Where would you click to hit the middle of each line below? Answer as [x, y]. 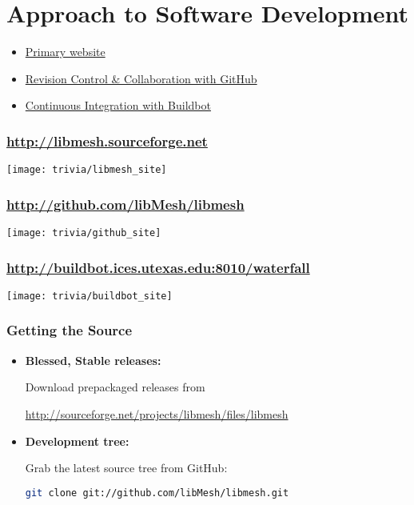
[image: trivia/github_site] [84, 233]
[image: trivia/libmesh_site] [87, 170]
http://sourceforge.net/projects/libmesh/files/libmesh [157, 413]
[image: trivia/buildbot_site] [90, 296]
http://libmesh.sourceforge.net [107, 140]
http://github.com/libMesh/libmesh [125, 204]
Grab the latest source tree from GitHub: [126, 468]
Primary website [65, 52]
